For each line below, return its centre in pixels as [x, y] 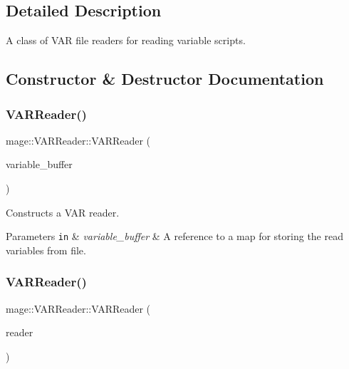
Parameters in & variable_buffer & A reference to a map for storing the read [174, 236]
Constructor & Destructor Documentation [165, 79]
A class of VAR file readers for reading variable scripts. [126, 40]
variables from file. [46, 250]
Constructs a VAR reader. [63, 212]
